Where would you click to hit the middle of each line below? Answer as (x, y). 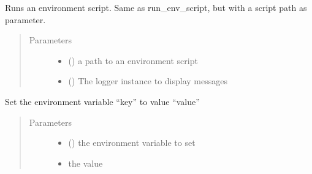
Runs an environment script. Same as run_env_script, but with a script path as (156, 7)
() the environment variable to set (132, 143)
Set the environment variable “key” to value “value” (102, 101)
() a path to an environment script (133, 60)
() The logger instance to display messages (148, 81)
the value (86, 163)
